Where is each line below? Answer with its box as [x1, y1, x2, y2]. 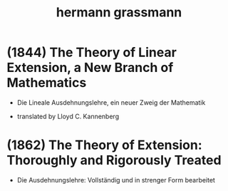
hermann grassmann [56, 4, 182, 21]
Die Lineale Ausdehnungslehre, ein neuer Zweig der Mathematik [16, 98, 206, 107]
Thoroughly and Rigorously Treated [6, 153, 222, 168]
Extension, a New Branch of [6, 60, 174, 76]
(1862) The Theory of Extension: [6, 137, 202, 153]
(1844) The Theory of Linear [6, 44, 177, 61]
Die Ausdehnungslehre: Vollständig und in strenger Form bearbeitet [16, 175, 215, 184]
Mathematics [6, 75, 87, 91]
